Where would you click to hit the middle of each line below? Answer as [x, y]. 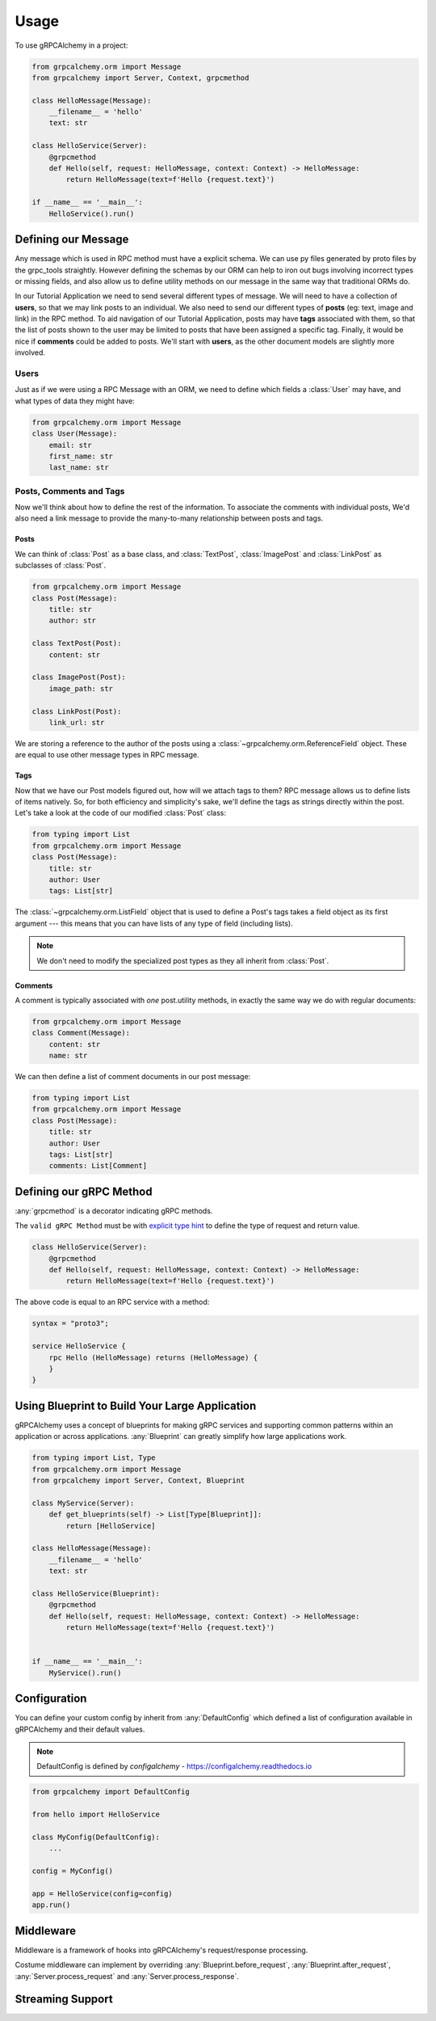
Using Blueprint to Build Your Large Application [136, 1405]
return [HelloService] [111, 1525]
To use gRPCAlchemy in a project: [71, 45]
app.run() [51, 1905]
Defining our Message [72, 240]
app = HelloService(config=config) [102, 1893]
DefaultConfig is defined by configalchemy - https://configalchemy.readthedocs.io [174, 1766]
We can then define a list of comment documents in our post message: [133, 1077]
